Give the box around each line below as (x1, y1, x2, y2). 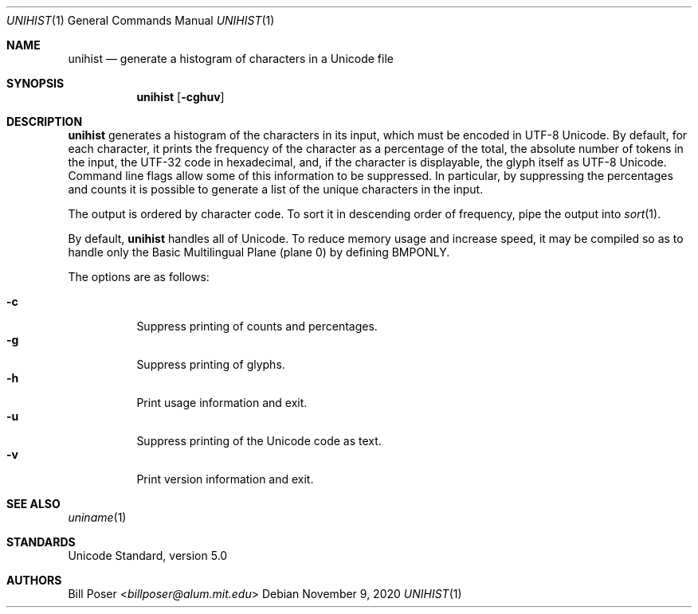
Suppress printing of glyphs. (136, 358, 285, 371)
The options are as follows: (68, 270, 210, 284)
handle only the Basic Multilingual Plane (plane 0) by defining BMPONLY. (68, 245, 450, 259)
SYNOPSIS (6, 76, 65, 90)
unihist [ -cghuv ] (136, 90, 225, 104)
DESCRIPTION (6, 115, 83, 128)
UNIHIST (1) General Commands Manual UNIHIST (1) (6, 14, 275, 27)
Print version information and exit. (136, 472, 314, 486)
